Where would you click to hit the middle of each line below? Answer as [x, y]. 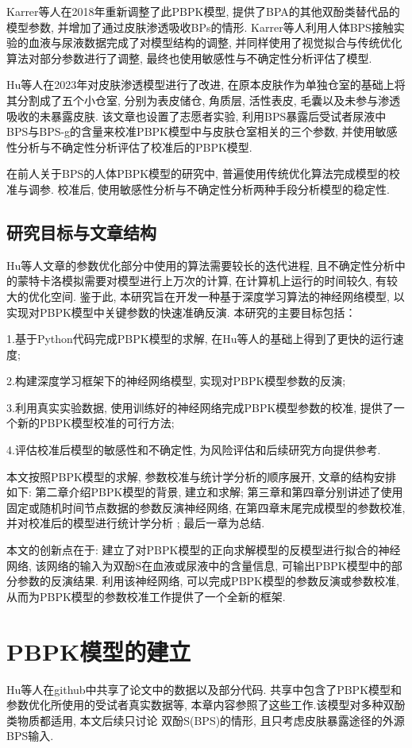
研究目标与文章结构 [81, 231]
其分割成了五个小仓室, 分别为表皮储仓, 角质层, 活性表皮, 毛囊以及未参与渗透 [204, 100]
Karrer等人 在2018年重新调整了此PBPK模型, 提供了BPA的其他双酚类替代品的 [203, 11]
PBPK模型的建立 [99, 651]
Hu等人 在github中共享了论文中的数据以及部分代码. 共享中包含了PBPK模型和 [204, 689]
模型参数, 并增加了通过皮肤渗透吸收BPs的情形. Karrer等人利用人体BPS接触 [200, 27]
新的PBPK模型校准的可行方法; [96, 423]
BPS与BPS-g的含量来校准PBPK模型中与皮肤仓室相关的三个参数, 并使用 [191, 131]
